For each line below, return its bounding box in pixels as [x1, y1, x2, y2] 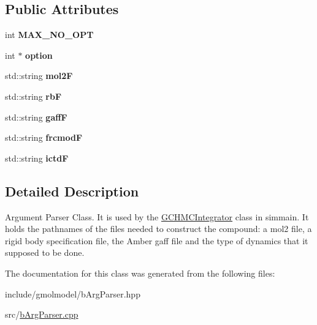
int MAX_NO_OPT [5, 28, 94, 41]
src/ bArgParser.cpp [5, 308, 78, 321]
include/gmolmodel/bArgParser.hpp [5, 287, 140, 300]
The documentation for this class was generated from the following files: [5, 266, 275, 279]
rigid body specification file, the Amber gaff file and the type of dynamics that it [5, 234, 308, 247]
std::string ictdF [5, 151, 69, 164]
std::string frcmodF [5, 131, 83, 144]
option [25, 48, 53, 61]
